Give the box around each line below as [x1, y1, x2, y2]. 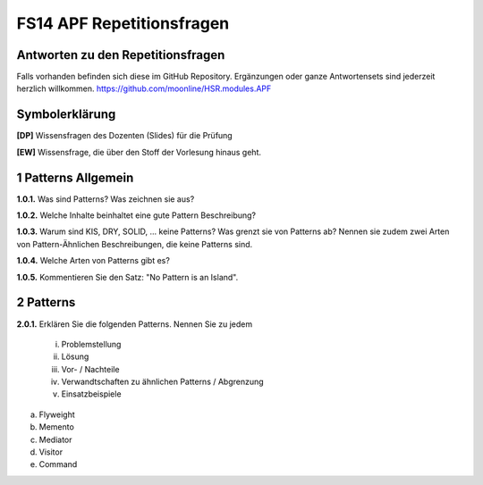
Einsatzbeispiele [61, 389, 122, 399]
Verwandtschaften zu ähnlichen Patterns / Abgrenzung [61, 376, 264, 388]
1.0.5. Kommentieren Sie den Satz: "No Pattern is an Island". [16, 272, 239, 282]
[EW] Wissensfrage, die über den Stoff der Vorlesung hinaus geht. [16, 146, 261, 157]
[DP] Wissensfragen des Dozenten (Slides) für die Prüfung [16, 130, 233, 141]
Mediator [38, 434, 72, 445]
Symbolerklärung [16, 107, 116, 122]
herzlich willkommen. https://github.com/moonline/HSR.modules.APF [16, 83, 272, 94]
